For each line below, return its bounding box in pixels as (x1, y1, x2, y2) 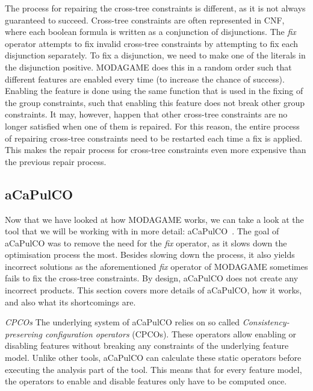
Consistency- (242, 316, 290, 328)
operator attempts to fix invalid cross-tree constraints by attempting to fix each (5, 37, 299, 49)
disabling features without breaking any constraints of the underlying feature (5, 339, 289, 352)
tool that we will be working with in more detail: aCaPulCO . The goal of (5, 225, 279, 237)
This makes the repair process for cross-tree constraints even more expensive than (5, 143, 306, 156)
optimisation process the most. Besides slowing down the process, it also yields (5, 248, 295, 261)
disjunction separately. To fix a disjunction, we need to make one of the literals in (5, 49, 306, 61)
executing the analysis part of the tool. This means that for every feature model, (5, 363, 302, 375)
